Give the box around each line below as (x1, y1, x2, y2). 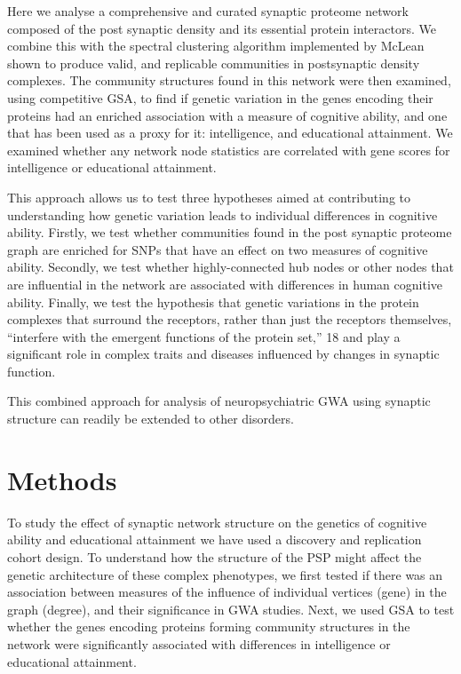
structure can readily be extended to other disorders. (7, 409, 294, 428)
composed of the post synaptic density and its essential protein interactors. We (7, 19, 436, 37)
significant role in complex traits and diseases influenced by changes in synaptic (7, 345, 440, 363)
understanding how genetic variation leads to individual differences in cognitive (7, 205, 438, 224)
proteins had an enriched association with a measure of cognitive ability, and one (7, 106, 448, 124)
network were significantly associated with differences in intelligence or (7, 634, 391, 653)
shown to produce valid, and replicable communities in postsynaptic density (7, 53, 420, 72)
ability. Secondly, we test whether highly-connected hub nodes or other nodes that (7, 258, 454, 276)
